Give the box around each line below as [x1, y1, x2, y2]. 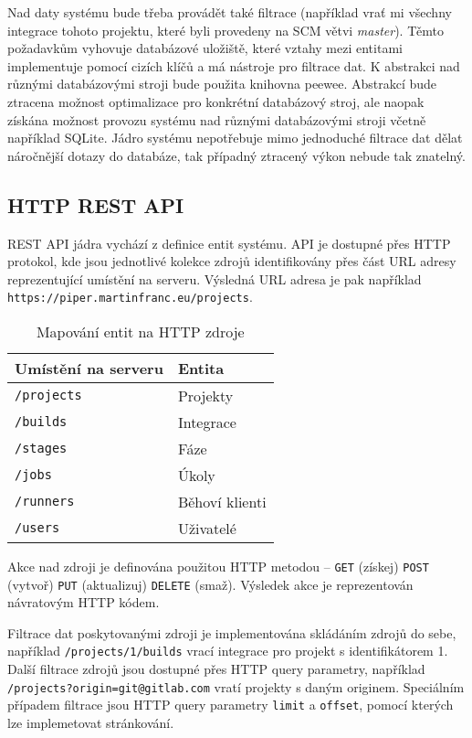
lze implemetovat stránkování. [7, 713, 174, 733]
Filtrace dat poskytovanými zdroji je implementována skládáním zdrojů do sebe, [7, 623, 456, 642]
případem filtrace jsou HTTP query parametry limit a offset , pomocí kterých [7, 695, 454, 714]
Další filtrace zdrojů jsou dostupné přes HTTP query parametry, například [7, 659, 425, 679]
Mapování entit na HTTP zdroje [36, 320, 245, 342]
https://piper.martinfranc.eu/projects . [7, 287, 253, 306]
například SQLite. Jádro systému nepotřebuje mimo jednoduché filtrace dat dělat [7, 128, 463, 147]
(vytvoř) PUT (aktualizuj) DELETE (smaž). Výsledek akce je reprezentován [7, 574, 414, 594]
